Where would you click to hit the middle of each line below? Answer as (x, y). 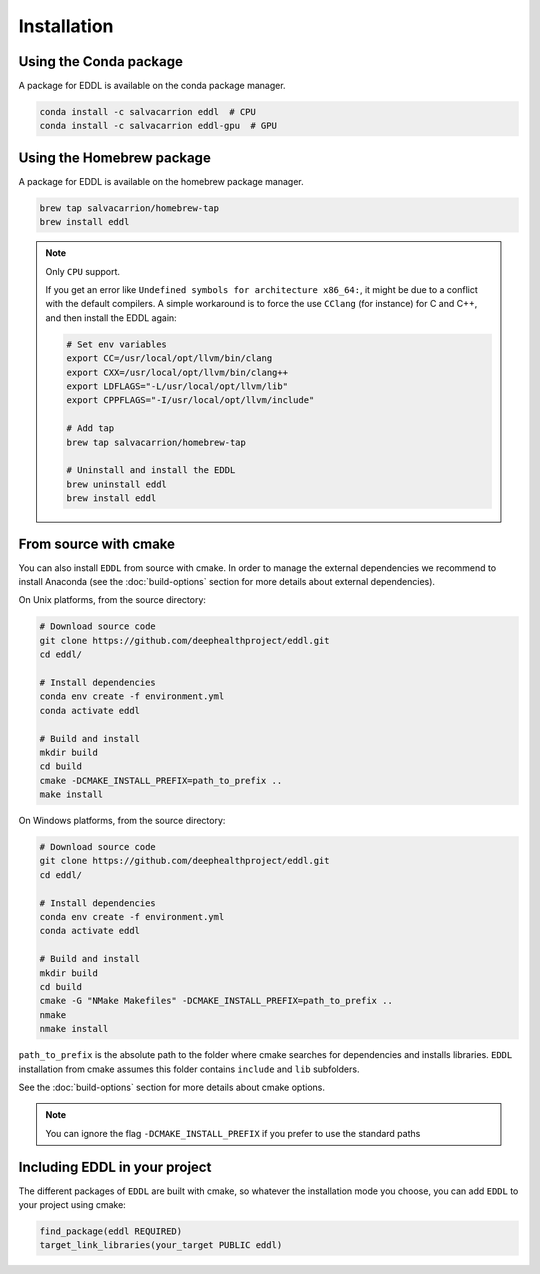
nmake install (74, 1029)
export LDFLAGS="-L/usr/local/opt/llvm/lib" (177, 386)
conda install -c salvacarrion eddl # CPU (148, 112)
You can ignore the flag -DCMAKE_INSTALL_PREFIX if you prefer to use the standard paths (233, 1133)
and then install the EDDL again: (111, 317)
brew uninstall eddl (116, 484)
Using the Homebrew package (115, 157)
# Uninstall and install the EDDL (151, 470)
